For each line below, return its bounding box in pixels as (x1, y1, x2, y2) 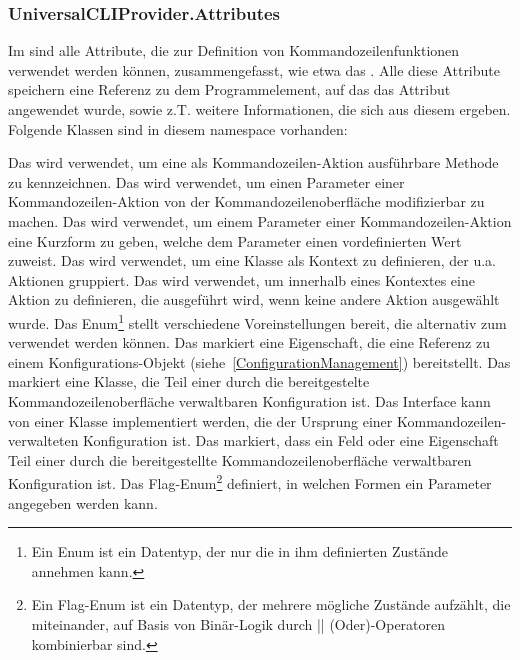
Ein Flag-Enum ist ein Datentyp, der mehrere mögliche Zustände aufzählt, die (31, 594, 511, 615)
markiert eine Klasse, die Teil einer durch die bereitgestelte (8, 371, 370, 392)
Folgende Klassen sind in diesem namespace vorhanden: (8, 118, 348, 139)
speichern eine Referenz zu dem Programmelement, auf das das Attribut (8, 79, 451, 100)
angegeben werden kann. (8, 492, 158, 513)
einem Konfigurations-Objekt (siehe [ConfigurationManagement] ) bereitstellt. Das (8, 351, 511, 372)
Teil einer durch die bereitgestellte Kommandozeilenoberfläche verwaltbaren (8, 449, 472, 470)
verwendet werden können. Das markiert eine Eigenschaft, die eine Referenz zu (8, 332, 490, 353)
